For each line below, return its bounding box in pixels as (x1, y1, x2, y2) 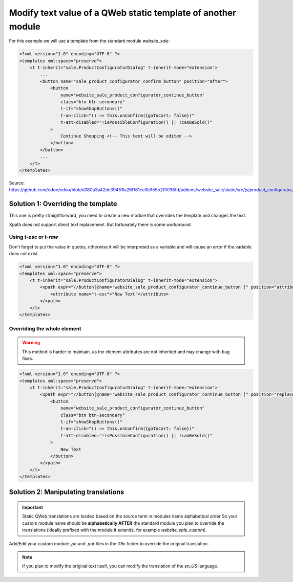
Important (22, 504, 43, 511)
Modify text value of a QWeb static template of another (9, 7, 236, 18)
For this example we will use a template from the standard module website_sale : (9, 38, 170, 44)
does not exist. (9, 251, 39, 257)
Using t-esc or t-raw (9, 234, 59, 241)
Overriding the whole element (9, 325, 82, 332)
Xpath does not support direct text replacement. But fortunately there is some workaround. (9, 222, 192, 227)
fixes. (22, 356, 34, 361)
